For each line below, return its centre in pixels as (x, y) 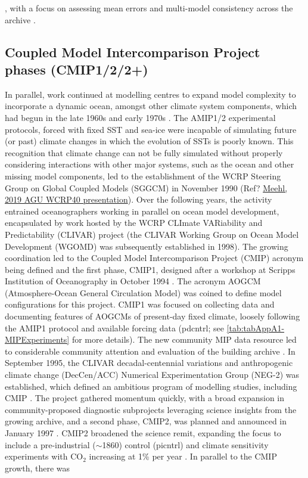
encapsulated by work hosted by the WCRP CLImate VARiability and (134, 223)
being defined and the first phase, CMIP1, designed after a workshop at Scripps (150, 269)
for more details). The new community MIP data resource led (184, 339)
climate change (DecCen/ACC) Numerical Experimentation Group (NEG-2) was (152, 375)
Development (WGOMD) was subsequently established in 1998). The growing (147, 246)
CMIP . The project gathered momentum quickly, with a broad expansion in (145, 398)
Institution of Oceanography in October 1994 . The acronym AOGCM (133, 281)
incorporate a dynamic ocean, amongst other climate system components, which (151, 106)
